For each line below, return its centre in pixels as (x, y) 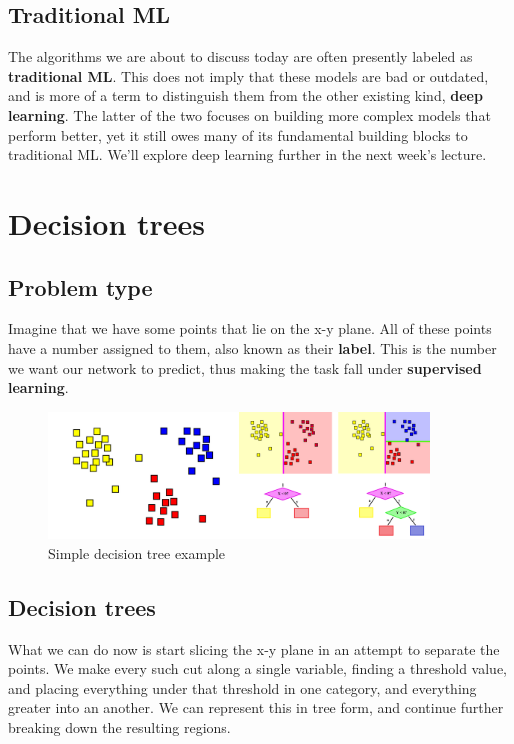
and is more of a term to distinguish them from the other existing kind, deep (245, 95)
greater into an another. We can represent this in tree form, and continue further (256, 707)
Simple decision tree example (137, 552)
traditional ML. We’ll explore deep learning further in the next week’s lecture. (247, 154)
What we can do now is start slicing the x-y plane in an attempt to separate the (254, 648)
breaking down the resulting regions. (119, 726)
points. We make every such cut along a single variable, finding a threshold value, (257, 668)
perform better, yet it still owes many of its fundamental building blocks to (238, 134)
